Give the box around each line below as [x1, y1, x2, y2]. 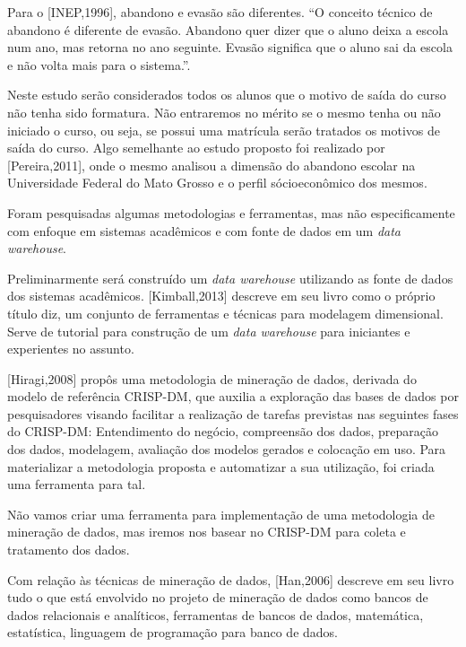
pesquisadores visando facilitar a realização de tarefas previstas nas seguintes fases [7, 404, 459, 423]
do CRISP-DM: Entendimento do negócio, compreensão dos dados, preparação [7, 422, 439, 441]
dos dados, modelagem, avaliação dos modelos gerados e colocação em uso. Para [7, 440, 446, 459]
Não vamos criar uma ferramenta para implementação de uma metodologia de [7, 504, 436, 523]
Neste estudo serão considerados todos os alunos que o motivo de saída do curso [7, 85, 446, 104]
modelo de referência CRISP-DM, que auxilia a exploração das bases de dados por [7, 387, 459, 406]
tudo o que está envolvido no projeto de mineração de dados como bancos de [7, 588, 428, 607]
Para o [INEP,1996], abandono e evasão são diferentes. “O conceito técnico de [7, 3, 433, 21]
